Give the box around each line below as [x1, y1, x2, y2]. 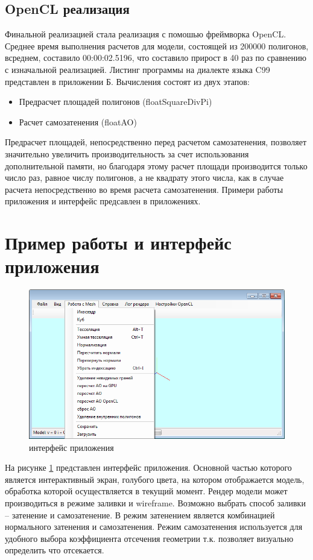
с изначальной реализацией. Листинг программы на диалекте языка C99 [5, 63, 270, 75]
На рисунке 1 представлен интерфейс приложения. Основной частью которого [5, 461, 292, 474]
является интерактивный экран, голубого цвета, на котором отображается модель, [5, 473, 305, 485]
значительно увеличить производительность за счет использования [5, 147, 249, 160]
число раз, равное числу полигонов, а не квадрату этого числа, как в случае [5, 171, 284, 184]
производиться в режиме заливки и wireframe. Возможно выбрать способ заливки [5, 497, 306, 509]
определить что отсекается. [5, 544, 104, 556]
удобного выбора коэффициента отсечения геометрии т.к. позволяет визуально [5, 532, 294, 544]
